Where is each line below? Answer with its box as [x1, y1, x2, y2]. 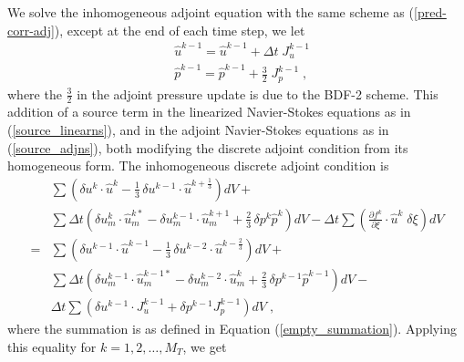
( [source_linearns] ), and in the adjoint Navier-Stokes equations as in [7, 120, 389, 140]
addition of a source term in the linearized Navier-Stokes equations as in [7, 102, 411, 121]
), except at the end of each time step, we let [54, 20, 305, 39]
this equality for [7, 336, 97, 356]
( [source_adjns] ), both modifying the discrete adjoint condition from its [7, 138, 408, 157]
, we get [182, 336, 227, 356]
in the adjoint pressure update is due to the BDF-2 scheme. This [77, 84, 438, 103]
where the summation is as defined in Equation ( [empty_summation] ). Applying [7, 318, 457, 337]
